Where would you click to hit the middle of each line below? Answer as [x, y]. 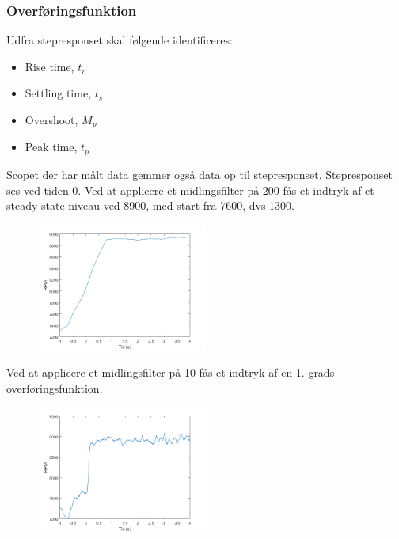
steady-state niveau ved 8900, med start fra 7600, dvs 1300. [150, 205]
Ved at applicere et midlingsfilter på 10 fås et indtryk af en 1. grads [171, 372]
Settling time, [58, 93]
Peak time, [51, 147]
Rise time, [49, 66]
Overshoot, [51, 120]
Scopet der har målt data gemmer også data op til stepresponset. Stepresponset [199, 174]
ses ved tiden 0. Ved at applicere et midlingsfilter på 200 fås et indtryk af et [190, 190]
